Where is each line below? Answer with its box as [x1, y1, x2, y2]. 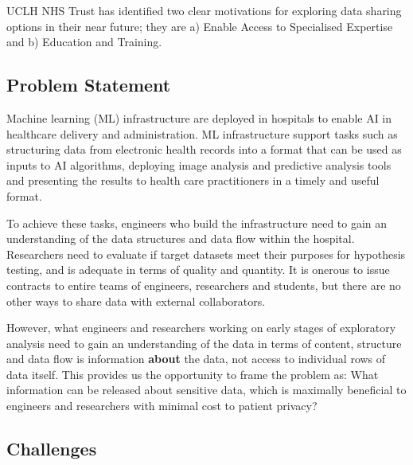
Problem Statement [6, 72, 171, 97]
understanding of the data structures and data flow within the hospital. [6, 230, 355, 247]
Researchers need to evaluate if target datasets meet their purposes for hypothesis [6, 245, 406, 262]
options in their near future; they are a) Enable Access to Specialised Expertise [6, 18, 393, 34]
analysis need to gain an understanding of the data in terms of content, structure [6, 334, 402, 351]
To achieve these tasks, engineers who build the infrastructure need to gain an [6, 214, 388, 231]
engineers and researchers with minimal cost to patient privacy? [6, 397, 318, 414]
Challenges [6, 436, 97, 461]
